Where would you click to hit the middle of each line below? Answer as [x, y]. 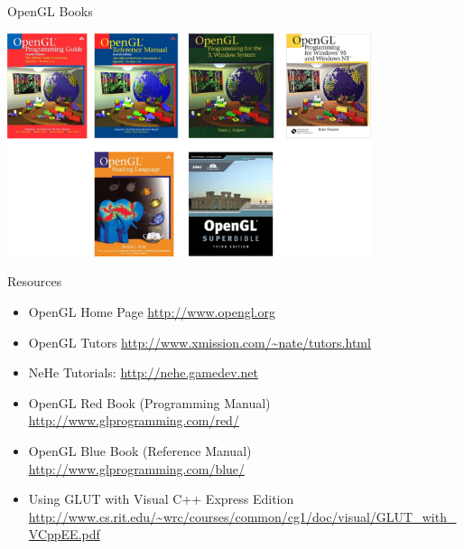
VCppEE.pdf [64, 534]
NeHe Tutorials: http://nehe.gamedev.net [143, 372]
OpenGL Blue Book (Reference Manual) [140, 450]
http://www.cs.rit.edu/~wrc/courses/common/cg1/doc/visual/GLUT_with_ [242, 516]
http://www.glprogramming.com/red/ [134, 420]
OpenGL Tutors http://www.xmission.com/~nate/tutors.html [200, 342]
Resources [35, 281]
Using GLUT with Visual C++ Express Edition [161, 499]
